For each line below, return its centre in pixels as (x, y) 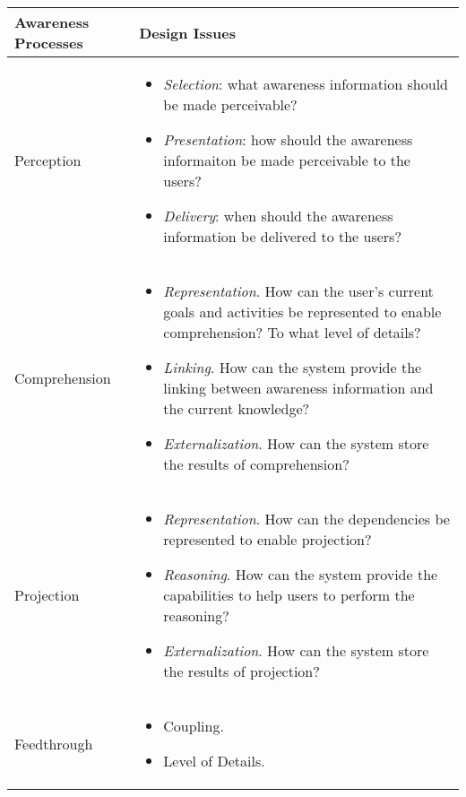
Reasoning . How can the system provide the (301, 574)
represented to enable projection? (268, 539)
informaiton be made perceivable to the (287, 160)
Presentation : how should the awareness (288, 139)
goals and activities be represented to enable (302, 312)
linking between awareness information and (298, 388)
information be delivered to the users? (282, 236)
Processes (49, 43)
